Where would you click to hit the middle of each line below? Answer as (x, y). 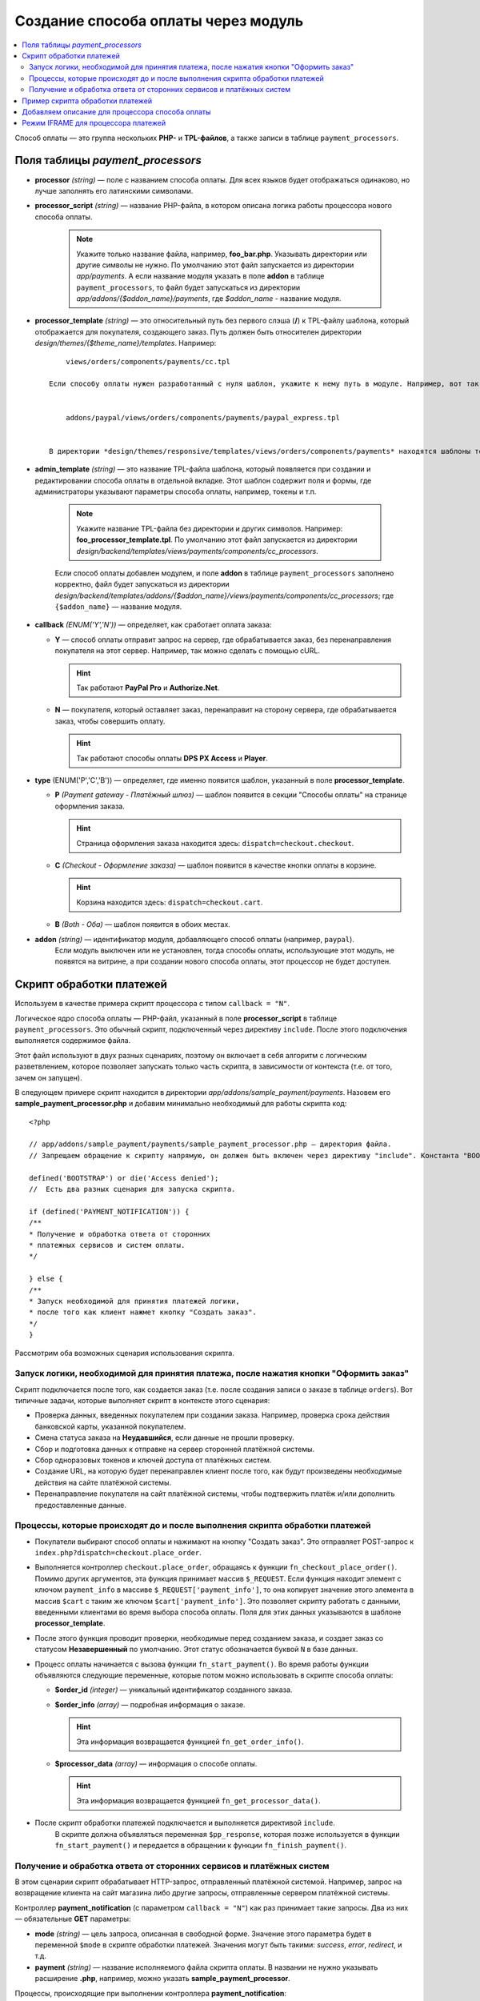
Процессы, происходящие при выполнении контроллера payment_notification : (151, 1993)
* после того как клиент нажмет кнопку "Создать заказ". (143, 1312)
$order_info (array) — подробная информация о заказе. (150, 1704)
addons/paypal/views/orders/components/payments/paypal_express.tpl (202, 417)
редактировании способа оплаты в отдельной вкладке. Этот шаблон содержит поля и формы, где (203, 480)
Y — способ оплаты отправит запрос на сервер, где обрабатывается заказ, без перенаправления (223, 640)
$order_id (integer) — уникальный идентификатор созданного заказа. (174, 1690)
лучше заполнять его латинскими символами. (114, 190)
